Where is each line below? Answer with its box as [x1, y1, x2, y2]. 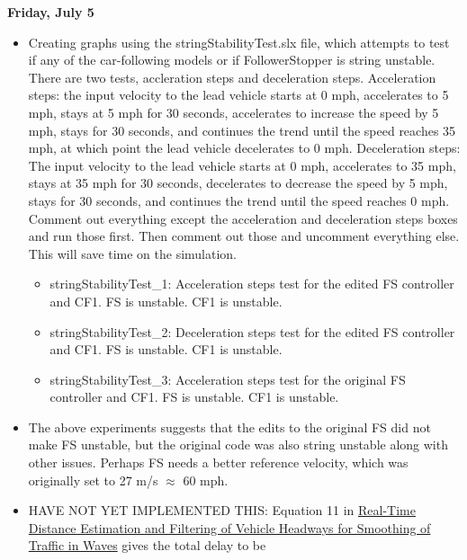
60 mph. [183, 470, 229, 489]
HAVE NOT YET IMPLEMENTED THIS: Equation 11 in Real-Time [28, 501, 416, 520]
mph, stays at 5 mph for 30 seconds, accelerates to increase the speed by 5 [28, 102, 439, 121]
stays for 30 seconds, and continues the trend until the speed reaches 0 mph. [28, 191, 450, 209]
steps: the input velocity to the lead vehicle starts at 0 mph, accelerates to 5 [28, 85, 449, 104]
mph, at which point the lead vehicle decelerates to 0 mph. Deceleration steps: [28, 138, 461, 157]
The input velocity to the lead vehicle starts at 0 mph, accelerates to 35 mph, [28, 156, 456, 174]
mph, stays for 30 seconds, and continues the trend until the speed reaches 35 [28, 120, 456, 139]
